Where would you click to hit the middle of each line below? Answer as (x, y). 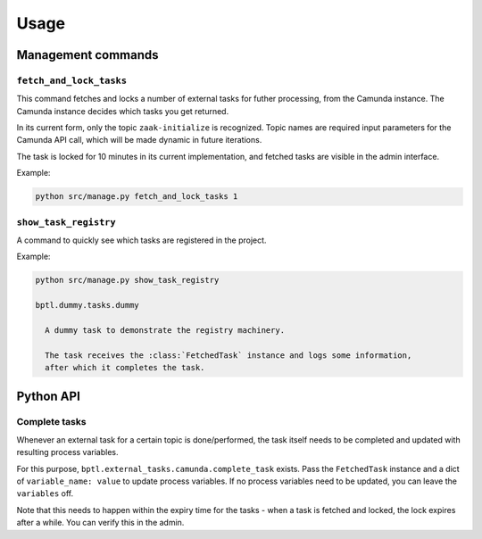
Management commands (88, 55)
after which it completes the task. (125, 368)
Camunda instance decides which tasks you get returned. (123, 111)
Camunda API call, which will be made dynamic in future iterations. (139, 140)
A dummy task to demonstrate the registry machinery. (165, 330)
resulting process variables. (67, 452)
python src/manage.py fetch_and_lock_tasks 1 (137, 197)
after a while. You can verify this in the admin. (100, 523)
